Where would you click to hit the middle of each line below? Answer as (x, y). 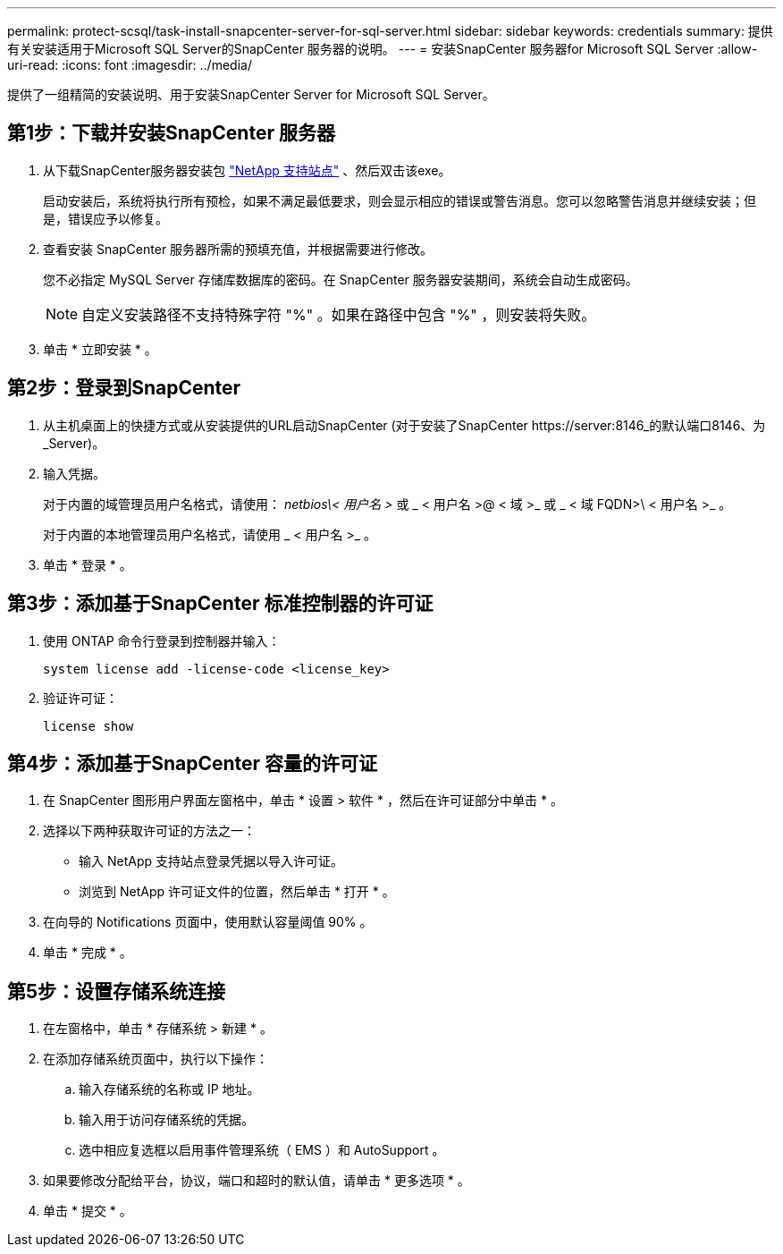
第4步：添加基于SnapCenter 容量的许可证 (193, 763)
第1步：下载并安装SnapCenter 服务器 (171, 133)
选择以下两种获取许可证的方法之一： (149, 831)
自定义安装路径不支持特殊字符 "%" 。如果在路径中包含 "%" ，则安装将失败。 (339, 314)
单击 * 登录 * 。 (88, 564)
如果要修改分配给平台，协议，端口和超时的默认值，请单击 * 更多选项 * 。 (257, 1181)
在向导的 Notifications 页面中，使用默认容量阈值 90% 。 (208, 922)
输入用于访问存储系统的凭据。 (166, 1120)
